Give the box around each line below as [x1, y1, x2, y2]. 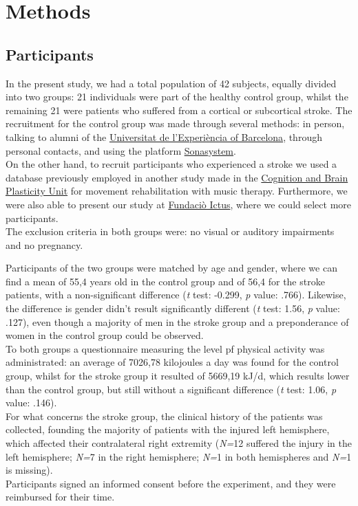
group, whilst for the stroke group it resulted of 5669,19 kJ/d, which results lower [6, 368, 350, 383]
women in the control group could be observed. [6, 328, 204, 342]
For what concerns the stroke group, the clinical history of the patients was [6, 408, 323, 423]
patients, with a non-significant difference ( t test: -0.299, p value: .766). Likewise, [6, 287, 346, 302]
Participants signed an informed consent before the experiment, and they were [6, 476, 336, 490]
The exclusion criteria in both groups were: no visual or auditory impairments [6, 224, 335, 239]
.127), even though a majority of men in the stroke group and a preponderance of [6, 314, 349, 329]
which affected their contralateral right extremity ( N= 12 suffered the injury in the [6, 436, 352, 450]
